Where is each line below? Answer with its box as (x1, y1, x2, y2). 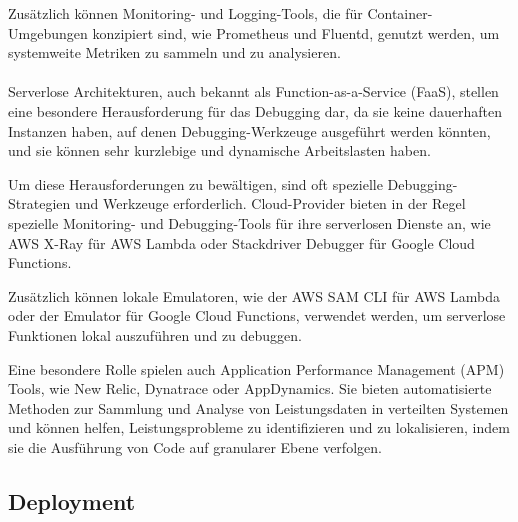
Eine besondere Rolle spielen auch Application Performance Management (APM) (8, 358, 505, 379)
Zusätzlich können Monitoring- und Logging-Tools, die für (8, 3, 363, 23)
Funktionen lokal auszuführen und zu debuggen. (8, 324, 302, 345)
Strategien (8, 193, 71, 214)
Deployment (8, 485, 136, 516)
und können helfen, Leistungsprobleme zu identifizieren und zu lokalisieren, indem (8, 417, 510, 438)
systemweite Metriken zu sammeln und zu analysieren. (8, 42, 341, 63)
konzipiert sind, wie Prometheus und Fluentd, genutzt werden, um (92, 22, 500, 43)
